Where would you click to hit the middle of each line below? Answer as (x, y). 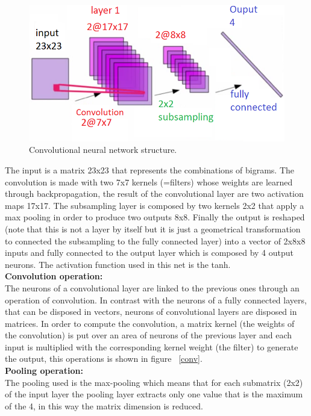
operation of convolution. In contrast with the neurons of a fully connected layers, (156, 300)
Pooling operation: (44, 371)
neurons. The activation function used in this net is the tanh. (118, 264)
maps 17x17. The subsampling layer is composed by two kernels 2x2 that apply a (155, 205)
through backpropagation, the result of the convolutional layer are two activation (154, 194)
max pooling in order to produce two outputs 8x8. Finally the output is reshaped (155, 217)
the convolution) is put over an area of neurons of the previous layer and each (149, 335)
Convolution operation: (54, 276)
